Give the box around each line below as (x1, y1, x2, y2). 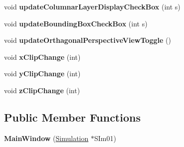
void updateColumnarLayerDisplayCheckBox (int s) (4, 1, 181, 11)
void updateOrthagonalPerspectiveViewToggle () (4, 35, 171, 45)
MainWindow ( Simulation (4, 133, 89, 143)
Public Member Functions (4, 109, 141, 125)
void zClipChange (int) (4, 85, 80, 95)
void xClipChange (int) (4, 51, 81, 62)
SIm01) (94, 133, 116, 143)
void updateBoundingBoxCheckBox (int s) (4, 18, 148, 28)
